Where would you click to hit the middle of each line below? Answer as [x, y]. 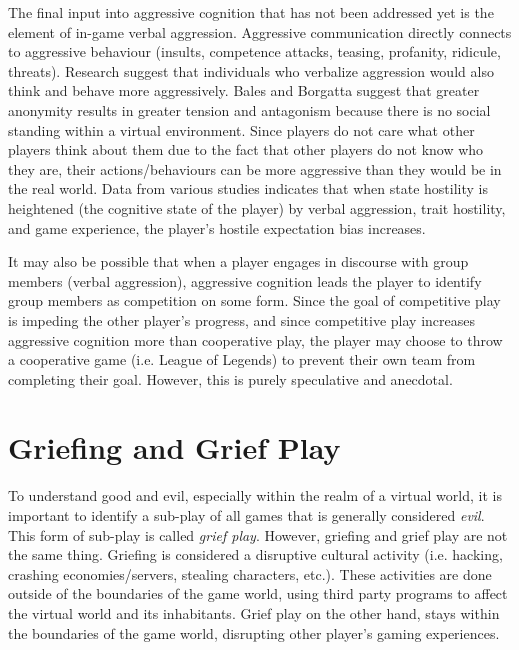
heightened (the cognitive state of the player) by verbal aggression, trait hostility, [257, 207]
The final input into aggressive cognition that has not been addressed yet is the [251, 12]
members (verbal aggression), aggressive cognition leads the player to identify [245, 280]
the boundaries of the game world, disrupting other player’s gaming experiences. [254, 632]
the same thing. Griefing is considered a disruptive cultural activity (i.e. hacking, [255, 554]
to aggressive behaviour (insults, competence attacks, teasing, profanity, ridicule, [254, 51]
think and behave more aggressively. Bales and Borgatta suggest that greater [244, 90]
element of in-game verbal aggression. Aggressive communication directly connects [260, 31]
